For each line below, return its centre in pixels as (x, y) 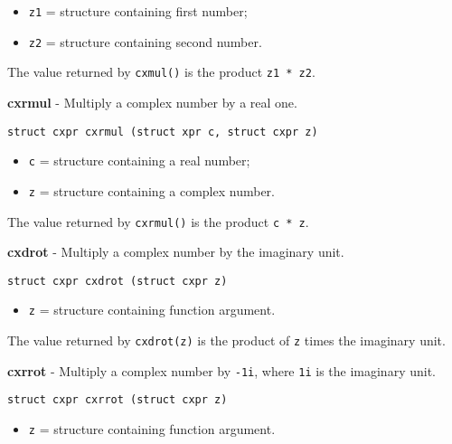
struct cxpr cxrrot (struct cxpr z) (118, 400)
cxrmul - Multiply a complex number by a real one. (152, 102)
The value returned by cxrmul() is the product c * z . (158, 221)
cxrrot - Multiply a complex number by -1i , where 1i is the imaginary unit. (221, 370)
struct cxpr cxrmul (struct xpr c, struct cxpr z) (163, 132)
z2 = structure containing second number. (145, 41)
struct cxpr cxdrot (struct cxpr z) (118, 281)
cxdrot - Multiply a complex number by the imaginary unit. (176, 252)
